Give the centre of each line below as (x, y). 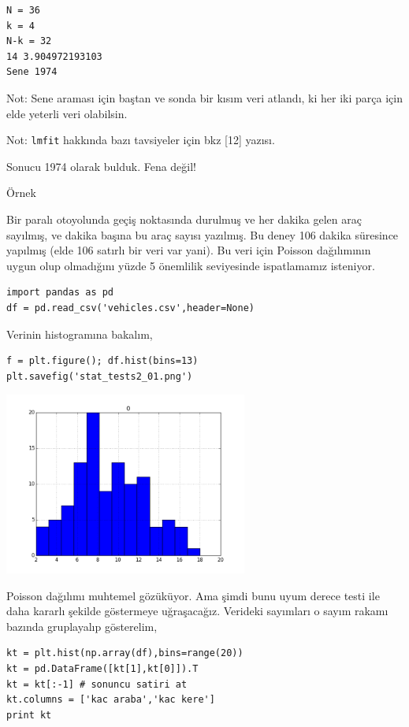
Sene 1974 (32, 72)
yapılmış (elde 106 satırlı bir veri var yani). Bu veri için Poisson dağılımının (189, 250)
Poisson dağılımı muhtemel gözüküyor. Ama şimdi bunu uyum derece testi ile (193, 595)
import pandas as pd (60, 293)
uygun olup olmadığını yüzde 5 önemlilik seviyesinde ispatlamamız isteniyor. (191, 265)
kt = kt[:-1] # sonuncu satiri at (97, 684)
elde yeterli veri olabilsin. (67, 113)
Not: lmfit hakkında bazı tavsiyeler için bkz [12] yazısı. (141, 140)
